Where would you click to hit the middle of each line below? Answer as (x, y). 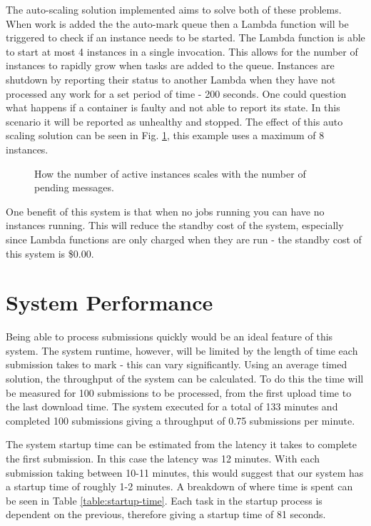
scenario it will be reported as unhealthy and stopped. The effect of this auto (174, 121)
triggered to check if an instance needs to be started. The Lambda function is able (185, 37)
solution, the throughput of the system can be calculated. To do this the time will (185, 378)
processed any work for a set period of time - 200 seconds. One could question (176, 93)
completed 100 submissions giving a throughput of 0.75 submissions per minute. (181, 420)
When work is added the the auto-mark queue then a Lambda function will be (177, 23)
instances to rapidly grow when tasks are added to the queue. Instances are (170, 65)
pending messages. (74, 187)
